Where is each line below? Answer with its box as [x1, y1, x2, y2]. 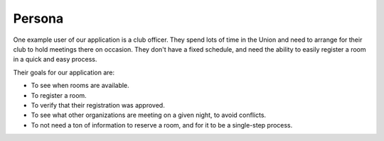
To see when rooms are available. [31, 81, 129, 90]
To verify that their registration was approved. [31, 101, 165, 109]
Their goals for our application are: [13, 68, 115, 77]
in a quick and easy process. [13, 55, 97, 64]
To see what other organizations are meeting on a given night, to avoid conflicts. [31, 111, 267, 120]
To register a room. [31, 91, 87, 99]
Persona [13, 11, 64, 26]
